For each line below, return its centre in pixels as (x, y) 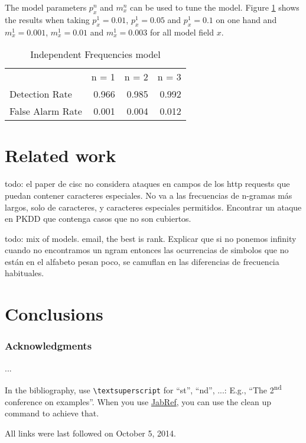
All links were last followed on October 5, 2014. (90, 433)
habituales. (25, 273)
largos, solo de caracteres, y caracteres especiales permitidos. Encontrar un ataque (153, 207)
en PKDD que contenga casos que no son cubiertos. (98, 219)
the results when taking (47, 19)
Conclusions (54, 314)
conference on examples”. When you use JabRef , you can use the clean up (138, 401)
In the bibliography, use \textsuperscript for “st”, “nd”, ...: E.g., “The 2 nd (143, 389)
